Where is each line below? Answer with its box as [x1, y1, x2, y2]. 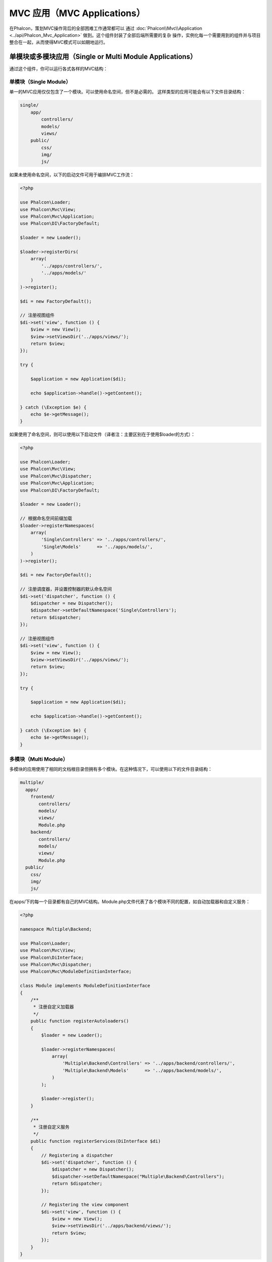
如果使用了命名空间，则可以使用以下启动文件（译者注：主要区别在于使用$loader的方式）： [9, 432, 195, 438]
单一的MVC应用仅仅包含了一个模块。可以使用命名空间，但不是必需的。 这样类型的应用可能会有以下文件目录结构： [9, 89, 246, 95]
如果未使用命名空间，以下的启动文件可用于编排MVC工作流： [9, 172, 134, 178]
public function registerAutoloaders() [30, 1018, 129, 1024]
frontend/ [30, 794, 55, 800]
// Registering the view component [41, 1202, 129, 1207]
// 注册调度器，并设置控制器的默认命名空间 [20, 586, 112, 592]
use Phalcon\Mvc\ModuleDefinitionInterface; [20, 969, 132, 974]
